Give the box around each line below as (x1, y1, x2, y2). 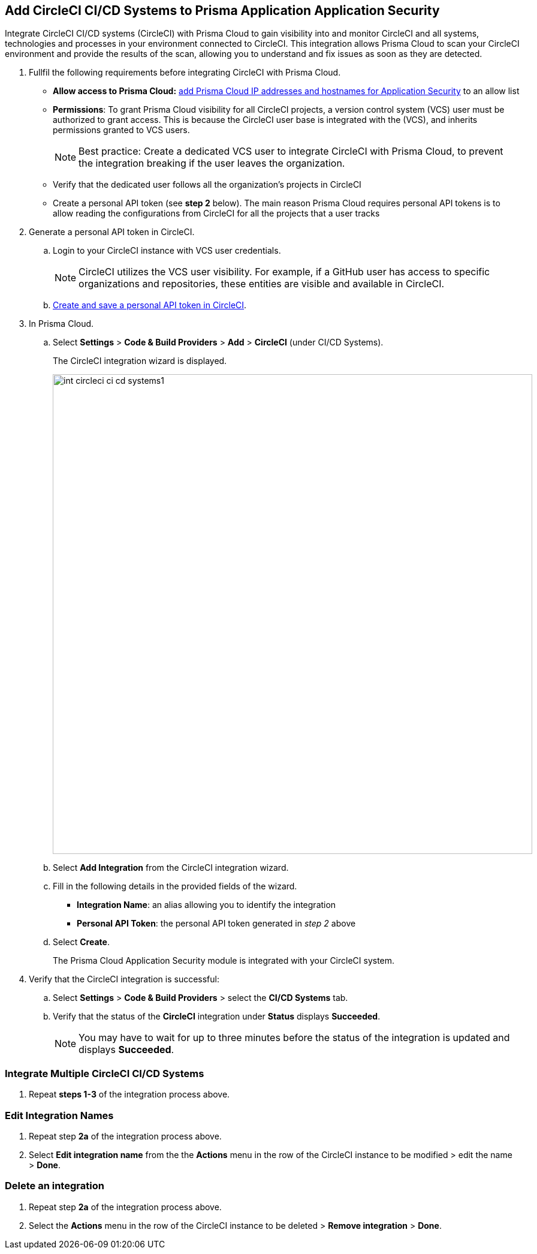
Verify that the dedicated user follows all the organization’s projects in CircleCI (53, 179, 361, 190)
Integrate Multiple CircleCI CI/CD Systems (5, 1067, 204, 1079)
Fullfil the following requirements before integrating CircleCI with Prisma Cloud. (29, 67, 341, 78)
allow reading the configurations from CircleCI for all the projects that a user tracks (53, 208, 380, 219)
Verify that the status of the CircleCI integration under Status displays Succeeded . (53, 1011, 381, 1022)
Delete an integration (5, 1180, 104, 1192)
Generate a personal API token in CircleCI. (29, 227, 195, 237)
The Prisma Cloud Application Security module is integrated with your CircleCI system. (53, 955, 395, 966)
